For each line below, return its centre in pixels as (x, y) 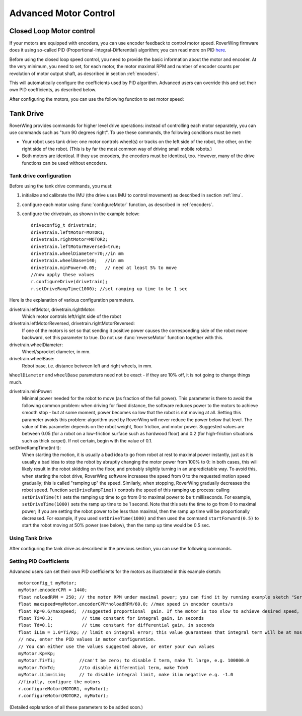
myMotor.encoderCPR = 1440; (53, 590)
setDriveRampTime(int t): (35, 448)
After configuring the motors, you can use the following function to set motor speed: (97, 99)
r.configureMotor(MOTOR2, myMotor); (63, 696)
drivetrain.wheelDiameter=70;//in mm (78, 253)
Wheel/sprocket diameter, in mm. (56, 352)
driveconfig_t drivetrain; (64, 225)
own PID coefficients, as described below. (53, 90)
